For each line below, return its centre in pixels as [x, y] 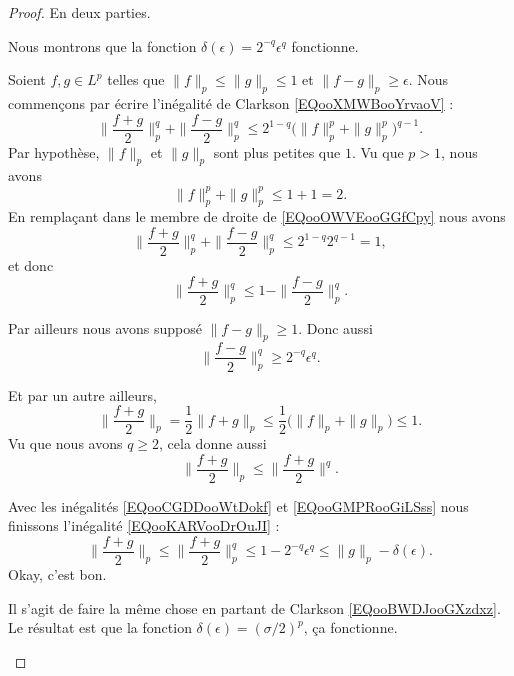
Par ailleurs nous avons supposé [105, 327]
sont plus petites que [277, 151]
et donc [31, 264]
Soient [27, 79]
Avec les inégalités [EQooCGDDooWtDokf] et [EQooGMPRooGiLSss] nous [238, 505]
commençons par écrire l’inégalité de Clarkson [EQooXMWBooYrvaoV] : [231, 102]
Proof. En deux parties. [79, 12]
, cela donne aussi [213, 443]
